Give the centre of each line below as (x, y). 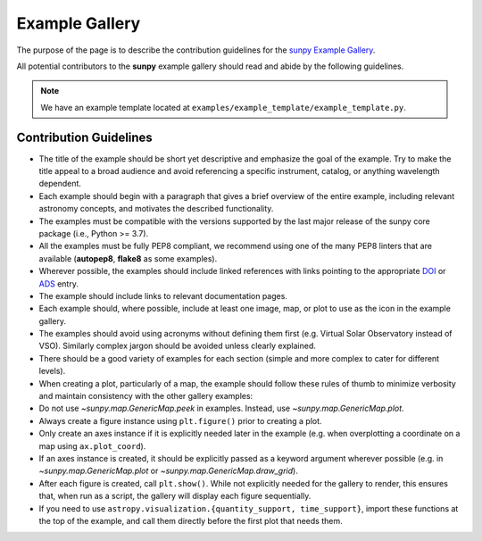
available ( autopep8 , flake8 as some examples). (128, 258)
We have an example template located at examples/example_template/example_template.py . (223, 107)
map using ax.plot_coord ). (92, 445)
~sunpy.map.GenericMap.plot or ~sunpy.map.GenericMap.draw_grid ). (168, 471)
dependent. (60, 184)
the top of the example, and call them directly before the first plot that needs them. (191, 520)
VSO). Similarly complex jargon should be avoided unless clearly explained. (178, 346)
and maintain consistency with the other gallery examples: (146, 396)
